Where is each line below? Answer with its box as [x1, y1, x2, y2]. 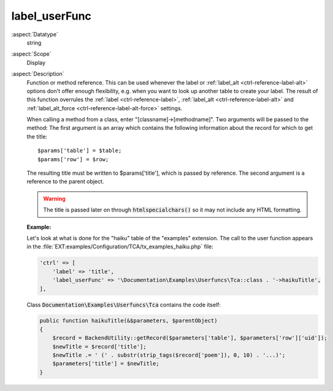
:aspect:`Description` [11, 70, 64, 78]
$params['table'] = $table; [37, 147, 122, 154]
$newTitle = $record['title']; [52, 343, 147, 350]
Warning [43, 195, 66, 202]
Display [26, 59, 46, 66]
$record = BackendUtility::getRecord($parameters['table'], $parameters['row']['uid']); [52, 335, 327, 341]
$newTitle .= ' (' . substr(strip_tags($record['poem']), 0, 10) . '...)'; [52, 352, 286, 359]
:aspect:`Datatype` [11, 31, 58, 38]
